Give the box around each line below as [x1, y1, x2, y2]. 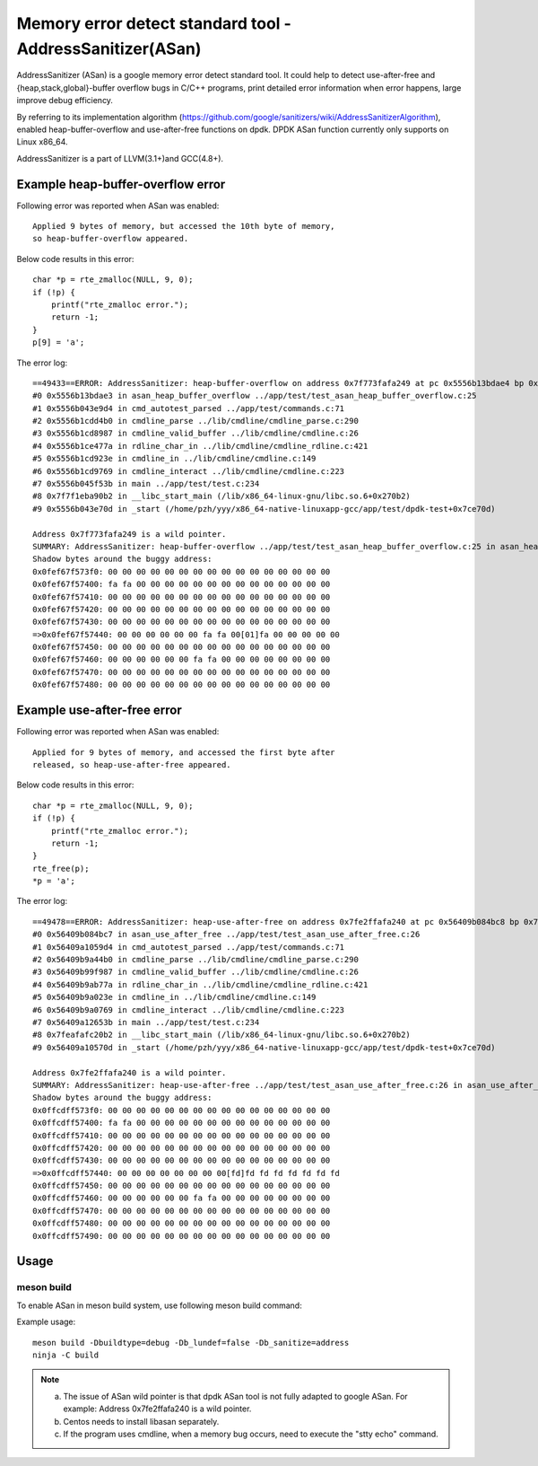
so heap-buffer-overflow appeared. [32, 233, 189, 244]
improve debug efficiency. [16, 95, 114, 106]
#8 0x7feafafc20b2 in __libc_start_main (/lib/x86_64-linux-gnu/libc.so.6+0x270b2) [32, 1030, 412, 1040]
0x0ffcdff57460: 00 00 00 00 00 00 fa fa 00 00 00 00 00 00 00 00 [32, 1193, 331, 1203]
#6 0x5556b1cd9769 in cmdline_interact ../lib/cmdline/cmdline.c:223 [32, 466, 345, 476]
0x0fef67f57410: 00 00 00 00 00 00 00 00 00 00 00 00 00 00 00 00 [32, 592, 331, 601]
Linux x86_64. [16, 136, 68, 147]
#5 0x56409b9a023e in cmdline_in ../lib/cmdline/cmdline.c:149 [32, 992, 317, 1003]
